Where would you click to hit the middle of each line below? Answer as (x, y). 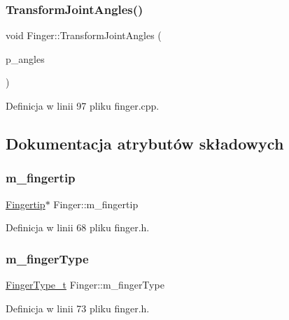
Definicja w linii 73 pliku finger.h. (78, 308)
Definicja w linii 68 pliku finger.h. (78, 227)
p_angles (25, 58)
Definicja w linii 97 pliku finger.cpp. (83, 106)
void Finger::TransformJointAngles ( (84, 35)
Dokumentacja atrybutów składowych (145, 143)
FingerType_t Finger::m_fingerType (85, 284)
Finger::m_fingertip (96, 204)
